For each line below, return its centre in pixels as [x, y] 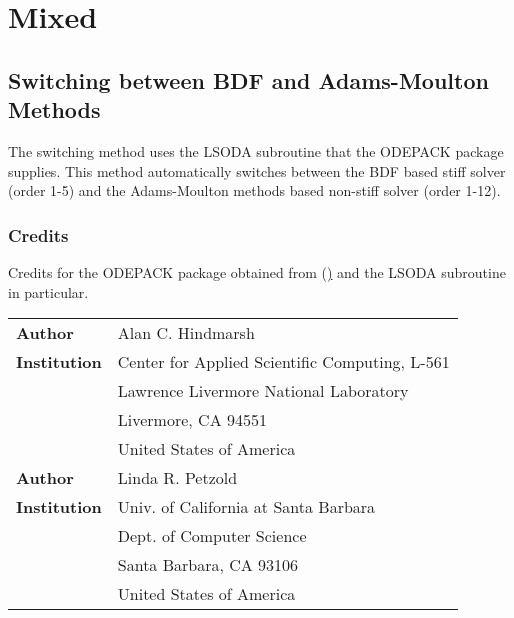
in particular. [48, 291]
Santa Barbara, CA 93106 [208, 565]
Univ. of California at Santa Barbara [246, 507]
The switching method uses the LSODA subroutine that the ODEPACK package [256, 150]
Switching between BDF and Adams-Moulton [248, 79]
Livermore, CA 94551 [192, 420]
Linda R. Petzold [177, 478]
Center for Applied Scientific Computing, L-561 [283, 362]
